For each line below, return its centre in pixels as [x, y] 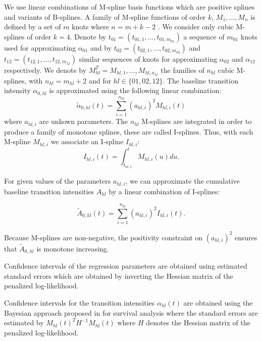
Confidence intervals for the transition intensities [80, 302]
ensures [246, 237]
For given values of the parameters [58, 181]
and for [100, 80]
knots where [90, 27]
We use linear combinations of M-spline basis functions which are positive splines [129, 7]
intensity [17, 90]
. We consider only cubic [196, 27]
